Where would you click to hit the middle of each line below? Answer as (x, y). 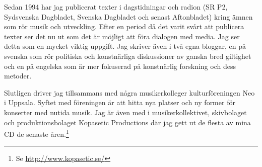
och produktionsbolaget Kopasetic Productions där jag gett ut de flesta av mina (127, 122)
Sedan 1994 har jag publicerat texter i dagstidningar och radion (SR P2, (116, 7)
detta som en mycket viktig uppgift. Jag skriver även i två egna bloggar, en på (125, 46)
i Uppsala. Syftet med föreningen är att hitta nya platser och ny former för (120, 102)
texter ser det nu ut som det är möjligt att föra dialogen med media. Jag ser (122, 36)
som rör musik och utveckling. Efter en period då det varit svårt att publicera (124, 26)
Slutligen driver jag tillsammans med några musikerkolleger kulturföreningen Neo (129, 92)
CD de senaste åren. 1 (37, 133)
